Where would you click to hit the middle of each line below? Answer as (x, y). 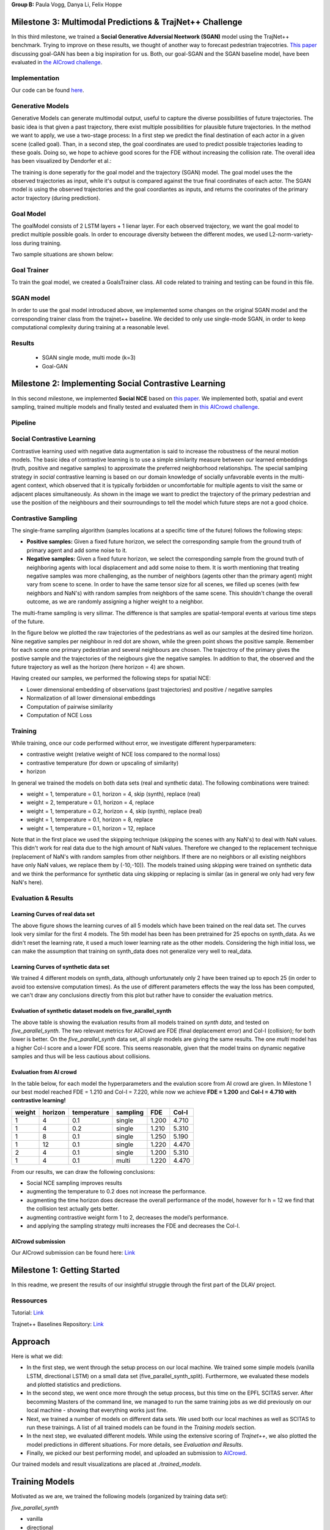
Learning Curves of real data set (53, 914)
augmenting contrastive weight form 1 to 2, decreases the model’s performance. (127, 1217)
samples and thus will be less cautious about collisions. (81, 1056)
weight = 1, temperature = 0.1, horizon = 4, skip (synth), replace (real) (114, 794)
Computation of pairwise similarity (70, 706)
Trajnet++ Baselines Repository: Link (57, 1324)
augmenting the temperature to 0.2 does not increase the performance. (117, 1192)
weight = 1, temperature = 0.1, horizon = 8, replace (90, 819)
